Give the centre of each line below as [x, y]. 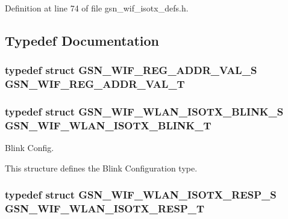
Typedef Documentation [82, 40]
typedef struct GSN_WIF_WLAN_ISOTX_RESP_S [141, 195]
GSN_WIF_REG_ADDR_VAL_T [95, 84]
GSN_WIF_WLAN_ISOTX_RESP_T [105, 208]
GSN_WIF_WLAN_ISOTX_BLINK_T [108, 125]
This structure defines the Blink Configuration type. [101, 168]
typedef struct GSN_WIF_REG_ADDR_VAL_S [131, 70]
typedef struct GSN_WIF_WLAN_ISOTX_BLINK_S [144, 112]
